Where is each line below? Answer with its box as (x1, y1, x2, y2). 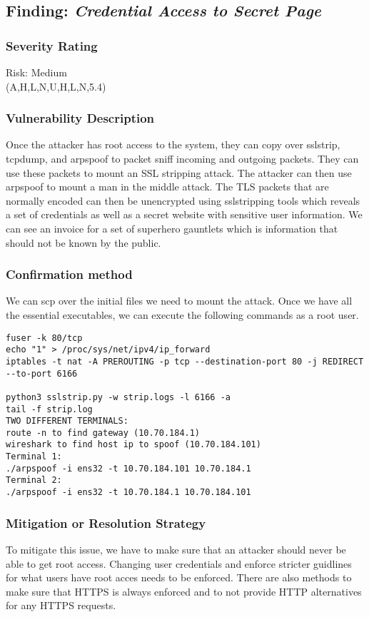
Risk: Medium (6, 65, 67, 79)
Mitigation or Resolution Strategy (6, 514, 206, 531)
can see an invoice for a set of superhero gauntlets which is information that (6, 220, 338, 235)
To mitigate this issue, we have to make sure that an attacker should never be (6, 541, 346, 556)
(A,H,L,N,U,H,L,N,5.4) (6, 78, 106, 93)
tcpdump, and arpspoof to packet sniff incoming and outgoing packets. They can (6, 151, 359, 165)
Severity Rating (6, 36, 98, 54)
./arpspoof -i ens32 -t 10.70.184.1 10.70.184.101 (6, 487, 251, 498)
